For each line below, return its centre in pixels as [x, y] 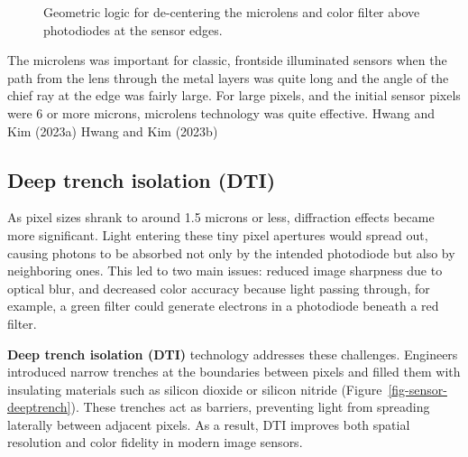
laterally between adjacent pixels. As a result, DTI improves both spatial [209, 424]
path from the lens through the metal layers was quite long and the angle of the [228, 77]
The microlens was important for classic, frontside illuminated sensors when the [227, 60]
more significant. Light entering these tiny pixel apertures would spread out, [218, 234]
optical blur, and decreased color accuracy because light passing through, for [219, 288]
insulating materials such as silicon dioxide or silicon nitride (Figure [195, 389]
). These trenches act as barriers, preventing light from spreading [250, 407]
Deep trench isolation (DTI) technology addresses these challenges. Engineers [233, 354]
